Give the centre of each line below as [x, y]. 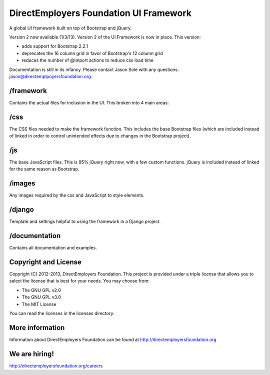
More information [37, 327]
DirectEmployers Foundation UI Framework [100, 13]
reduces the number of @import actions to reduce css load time [88, 60]
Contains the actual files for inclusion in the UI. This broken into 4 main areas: [89, 102]
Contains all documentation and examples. [53, 248]
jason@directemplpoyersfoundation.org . [51, 76]
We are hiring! [32, 354]
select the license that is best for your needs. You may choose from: [79, 281]
